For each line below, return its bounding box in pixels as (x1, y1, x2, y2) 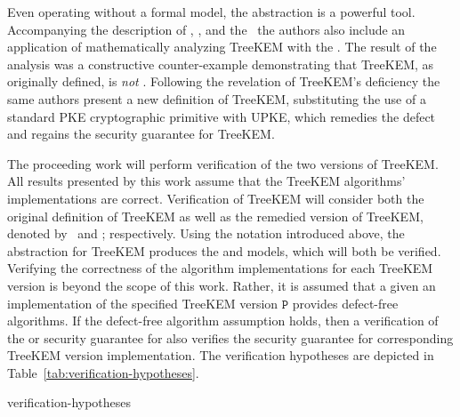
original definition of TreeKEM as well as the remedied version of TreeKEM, (7, 206, 424, 225)
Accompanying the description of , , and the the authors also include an (7, 20, 406, 38)
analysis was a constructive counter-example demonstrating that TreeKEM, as (7, 54, 434, 73)
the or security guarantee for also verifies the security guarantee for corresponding (7, 328, 454, 347)
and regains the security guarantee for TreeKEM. (7, 124, 275, 143)
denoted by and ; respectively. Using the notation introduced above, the (7, 224, 405, 243)
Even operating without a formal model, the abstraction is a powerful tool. (7, 3, 416, 20)
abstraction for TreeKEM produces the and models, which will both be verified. (7, 241, 441, 260)
